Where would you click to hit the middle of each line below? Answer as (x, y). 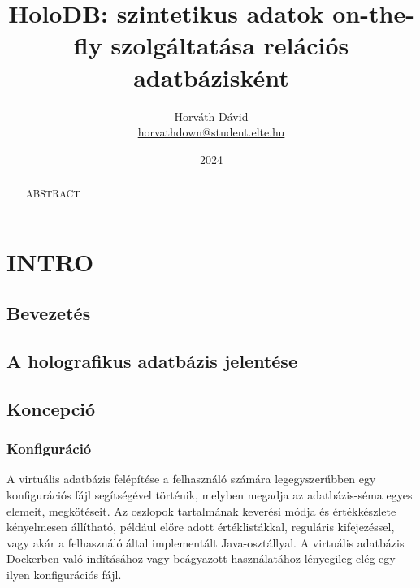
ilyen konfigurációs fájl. (64, 575)
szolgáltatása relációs (230, 45)
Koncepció (51, 408)
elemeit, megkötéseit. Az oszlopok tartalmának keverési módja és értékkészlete (201, 510)
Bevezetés (49, 313)
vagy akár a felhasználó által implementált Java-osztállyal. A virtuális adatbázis (206, 542)
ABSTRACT (53, 194)
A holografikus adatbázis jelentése (152, 361)
